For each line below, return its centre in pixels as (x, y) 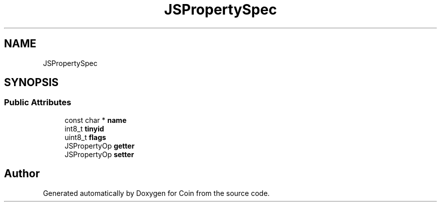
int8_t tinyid (84, 128)
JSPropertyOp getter (100, 146)
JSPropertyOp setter (99, 154)
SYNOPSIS (31, 83)
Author (22, 174)
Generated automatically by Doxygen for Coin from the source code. (156, 193)
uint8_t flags (85, 137)
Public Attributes (38, 102)
